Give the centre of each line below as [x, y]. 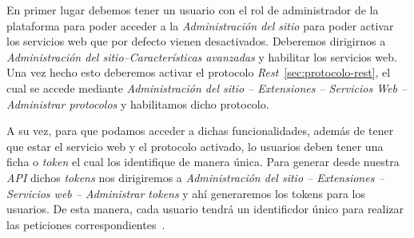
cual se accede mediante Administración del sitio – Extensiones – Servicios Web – [207, 87]
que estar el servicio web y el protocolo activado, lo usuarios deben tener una [195, 146]
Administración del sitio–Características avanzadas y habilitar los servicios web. [202, 56]
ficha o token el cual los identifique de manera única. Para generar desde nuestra [203, 162]
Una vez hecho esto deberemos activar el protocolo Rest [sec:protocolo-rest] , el [199, 72]
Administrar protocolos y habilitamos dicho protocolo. [138, 103]
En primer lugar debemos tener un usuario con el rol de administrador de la [193, 10]
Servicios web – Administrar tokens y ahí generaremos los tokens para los [186, 193]
